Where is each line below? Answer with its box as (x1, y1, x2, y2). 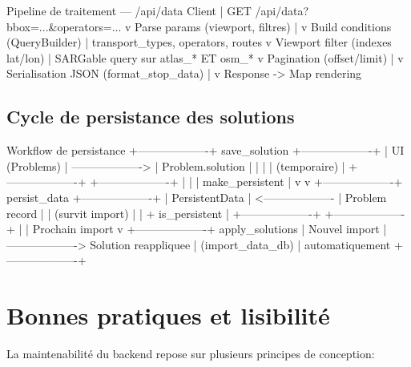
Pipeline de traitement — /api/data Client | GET (6, 2, 252, 18)
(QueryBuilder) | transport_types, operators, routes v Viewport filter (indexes (6, 34, 392, 50)
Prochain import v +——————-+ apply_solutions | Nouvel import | (32, 220, 387, 237)
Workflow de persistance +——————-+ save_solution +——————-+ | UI (6, 142, 405, 159)
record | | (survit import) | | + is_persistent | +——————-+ (6, 204, 321, 221)
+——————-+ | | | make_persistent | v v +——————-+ (90, 173, 403, 190)
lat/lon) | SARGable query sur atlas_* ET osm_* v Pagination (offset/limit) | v (6, 49, 404, 66)
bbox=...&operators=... (6, 18, 122, 34)
